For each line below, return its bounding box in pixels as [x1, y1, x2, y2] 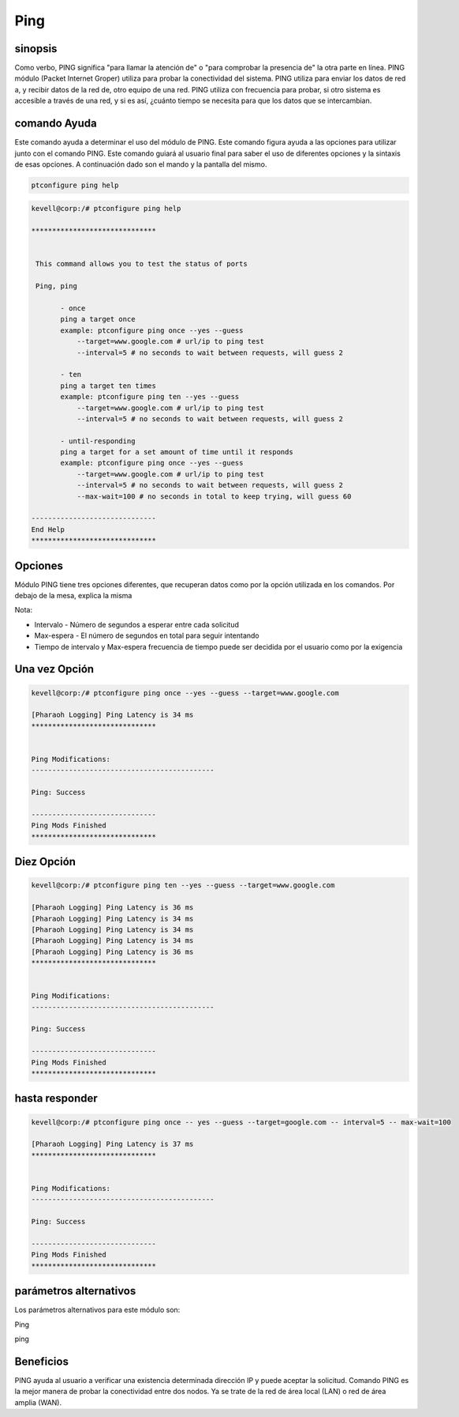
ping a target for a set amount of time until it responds [60, 447, 293, 457]
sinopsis [14, 42, 58, 55]
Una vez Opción [14, 662, 95, 676]
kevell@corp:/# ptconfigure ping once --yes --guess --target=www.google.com [31, 688, 339, 697]
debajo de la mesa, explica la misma [14, 591, 132, 601]
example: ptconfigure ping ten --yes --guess [60, 392, 240, 401]
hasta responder [14, 1091, 98, 1106]
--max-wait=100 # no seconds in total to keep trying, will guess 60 [76, 492, 352, 501]
